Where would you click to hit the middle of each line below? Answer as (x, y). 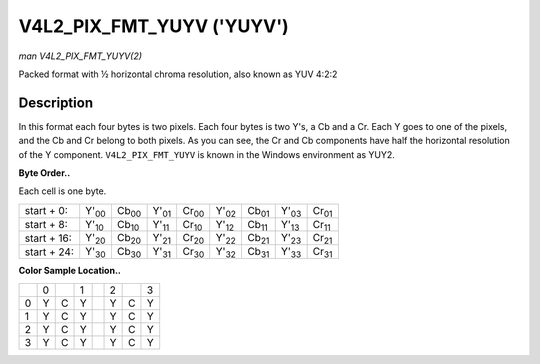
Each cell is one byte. (62, 191)
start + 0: (46, 211)
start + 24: (49, 252)
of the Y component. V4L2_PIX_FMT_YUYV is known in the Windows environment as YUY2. (206, 154)
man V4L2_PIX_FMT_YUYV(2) (80, 56)
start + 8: (46, 225)
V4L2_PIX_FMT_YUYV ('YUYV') (153, 26)
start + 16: (48, 238)
